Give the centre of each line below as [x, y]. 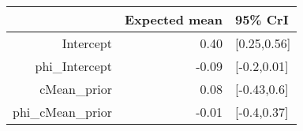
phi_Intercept [73, 66]
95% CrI [262, 19]
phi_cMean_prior [62, 112]
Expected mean [173, 19]
